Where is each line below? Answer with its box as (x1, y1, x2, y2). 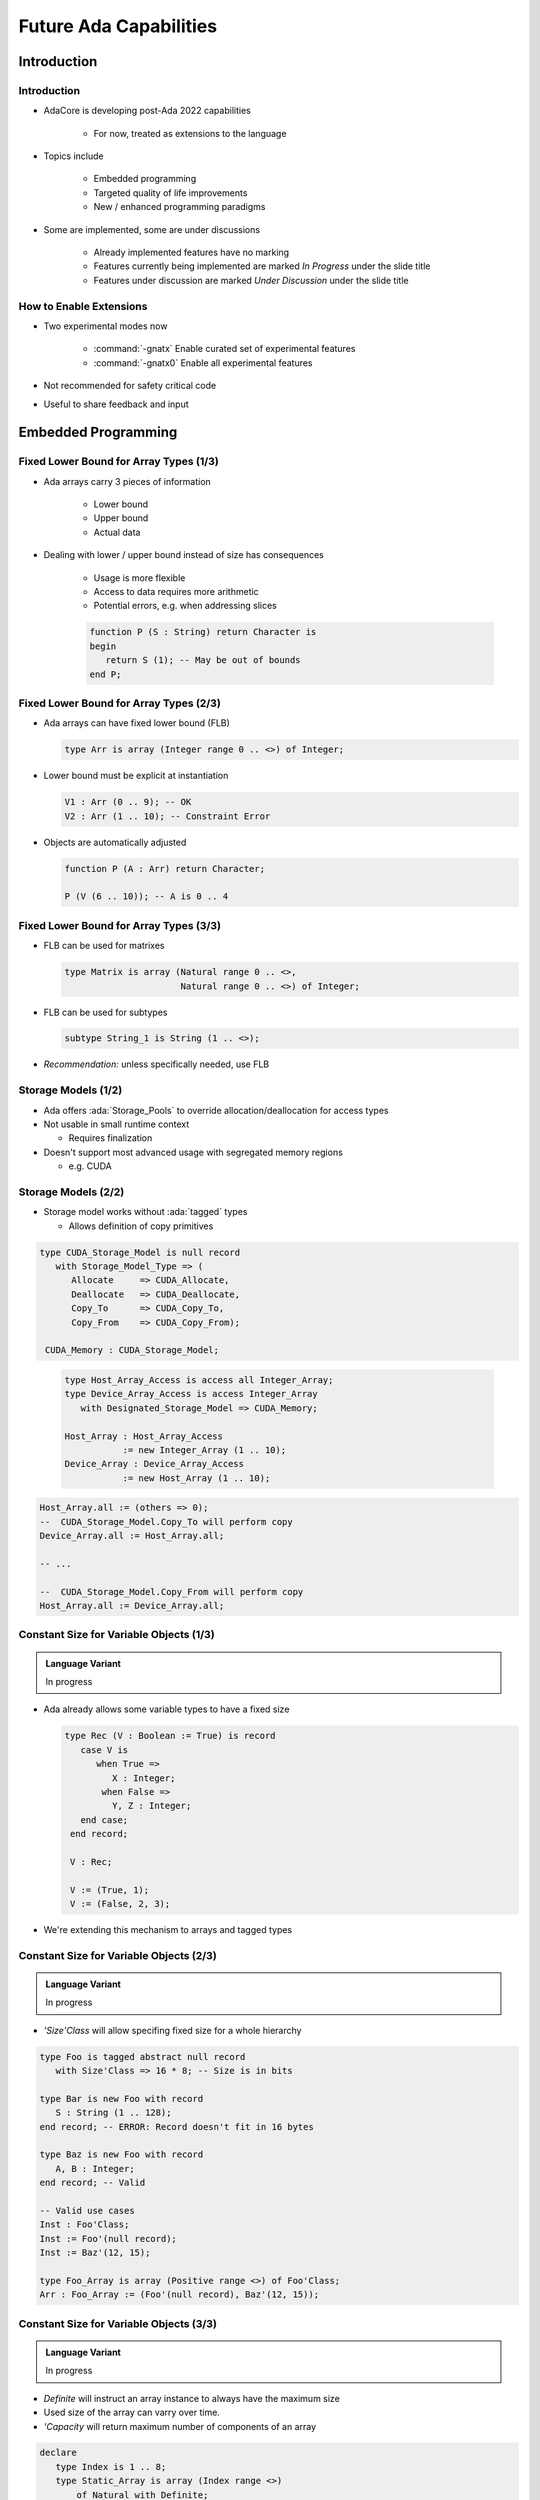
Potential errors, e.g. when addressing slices (93, 600, 277, 612)
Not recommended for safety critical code (43, 380, 217, 392)
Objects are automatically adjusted (43, 836, 187, 848)
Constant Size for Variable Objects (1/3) (18, 1628, 215, 1642)
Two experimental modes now (43, 320, 168, 332)
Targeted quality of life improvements (93, 186, 248, 199)
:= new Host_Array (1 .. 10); (122, 1472, 271, 1484)
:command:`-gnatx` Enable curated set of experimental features (93, 343, 356, 355)
